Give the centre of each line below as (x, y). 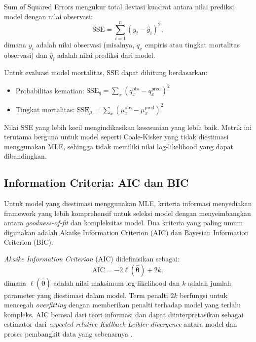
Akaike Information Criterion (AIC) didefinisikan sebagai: (92, 259)
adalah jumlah (210, 282)
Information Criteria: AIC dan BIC (96, 183)
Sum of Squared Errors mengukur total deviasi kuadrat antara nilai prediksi (119, 6)
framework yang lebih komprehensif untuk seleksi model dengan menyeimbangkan (128, 213)
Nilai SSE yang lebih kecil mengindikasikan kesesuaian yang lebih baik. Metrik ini (128, 127)
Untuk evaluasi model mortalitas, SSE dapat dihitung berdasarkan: (106, 72)
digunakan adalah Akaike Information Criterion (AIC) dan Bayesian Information (127, 232)
